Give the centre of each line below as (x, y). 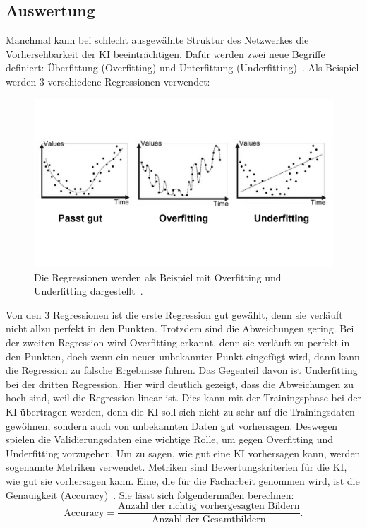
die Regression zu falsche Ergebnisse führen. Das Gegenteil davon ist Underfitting (182, 370)
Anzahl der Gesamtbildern (209, 520)
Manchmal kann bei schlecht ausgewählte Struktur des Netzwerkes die (157, 40)
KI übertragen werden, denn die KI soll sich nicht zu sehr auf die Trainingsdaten (180, 412)
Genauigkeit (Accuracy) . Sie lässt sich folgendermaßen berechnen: (150, 494)
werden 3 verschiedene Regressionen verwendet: (108, 81)
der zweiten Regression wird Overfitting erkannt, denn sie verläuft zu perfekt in (178, 342)
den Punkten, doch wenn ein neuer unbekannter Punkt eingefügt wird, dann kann (183, 356)
